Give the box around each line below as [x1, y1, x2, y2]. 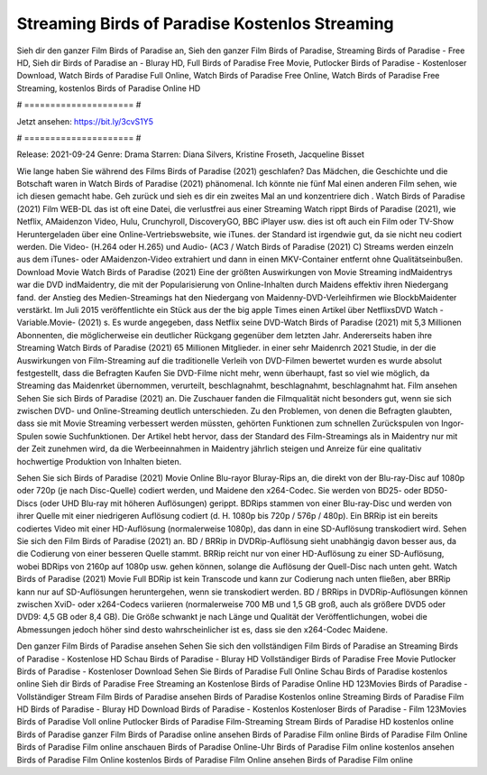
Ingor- [440, 418, 464, 429]
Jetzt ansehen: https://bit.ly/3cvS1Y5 [16, 115, 153, 126]
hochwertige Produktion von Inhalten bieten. [16, 456, 182, 466]
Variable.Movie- [16, 317, 77, 328]
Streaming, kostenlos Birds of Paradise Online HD [16, 82, 201, 94]
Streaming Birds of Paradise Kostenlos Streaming [16, 14, 394, 33]
